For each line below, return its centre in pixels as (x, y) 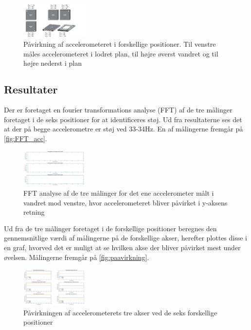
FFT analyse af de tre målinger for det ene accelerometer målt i (119, 192)
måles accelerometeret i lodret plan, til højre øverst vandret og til (121, 53)
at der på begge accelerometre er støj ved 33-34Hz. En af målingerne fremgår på (124, 129)
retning (34, 212)
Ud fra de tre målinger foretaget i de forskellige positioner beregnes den (110, 228)
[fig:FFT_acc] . (26, 138)
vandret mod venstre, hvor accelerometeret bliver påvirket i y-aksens (125, 202)
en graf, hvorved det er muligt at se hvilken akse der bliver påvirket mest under (122, 247)
